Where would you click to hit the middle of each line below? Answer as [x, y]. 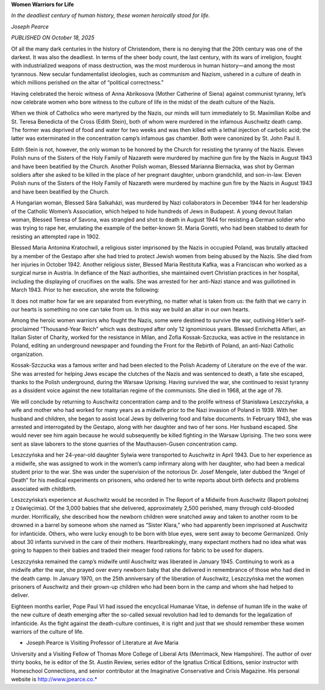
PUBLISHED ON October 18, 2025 [53, 38]
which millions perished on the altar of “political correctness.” [87, 83]
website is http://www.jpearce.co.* [54, 679]
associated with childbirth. [44, 489]
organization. [27, 354]
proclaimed [25, 329]
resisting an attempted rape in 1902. [56, 236]
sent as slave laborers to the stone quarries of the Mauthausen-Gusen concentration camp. [124, 444]
